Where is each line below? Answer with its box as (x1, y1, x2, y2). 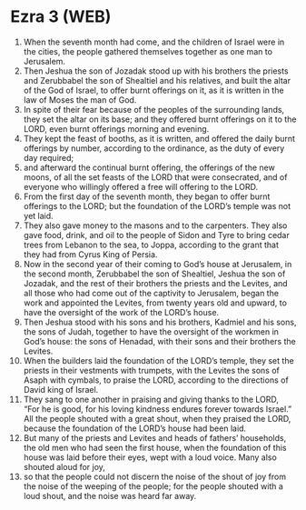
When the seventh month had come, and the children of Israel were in (23, 36, 285, 47)
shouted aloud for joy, (23, 461, 105, 472)
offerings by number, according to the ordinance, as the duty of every (23, 143, 285, 154)
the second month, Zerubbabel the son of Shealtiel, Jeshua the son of (23, 268, 286, 279)
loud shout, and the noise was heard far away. (23, 490, 197, 501)
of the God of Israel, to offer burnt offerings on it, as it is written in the (23, 85, 284, 95)
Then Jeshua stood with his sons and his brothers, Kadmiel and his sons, (23, 316, 297, 327)
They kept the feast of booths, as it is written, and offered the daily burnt (23, 133, 296, 144)
